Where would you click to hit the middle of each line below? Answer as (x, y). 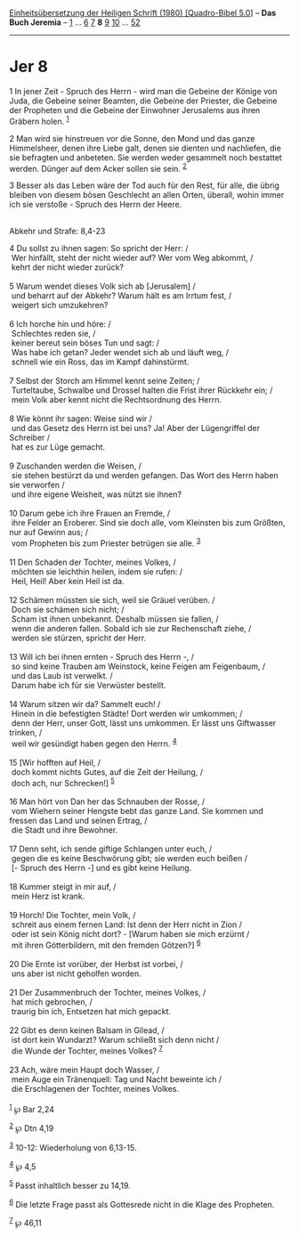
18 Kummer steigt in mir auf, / (63, 887)
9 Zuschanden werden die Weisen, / (76, 466)
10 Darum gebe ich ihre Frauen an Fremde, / (90, 513)
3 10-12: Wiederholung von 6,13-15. (73, 1146)
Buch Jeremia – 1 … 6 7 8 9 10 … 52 (75, 22)
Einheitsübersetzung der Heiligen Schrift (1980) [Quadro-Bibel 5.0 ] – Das (143, 13)
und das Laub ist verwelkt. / (62, 675)
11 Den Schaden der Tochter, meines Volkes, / (93, 562)
